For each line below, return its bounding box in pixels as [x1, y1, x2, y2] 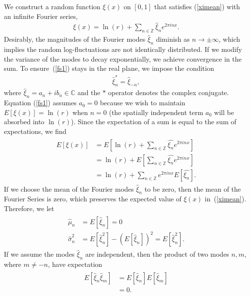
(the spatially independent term [109, 107, 203, 117]
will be [214, 107, 234, 117]
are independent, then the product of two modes [85, 249, 229, 259]
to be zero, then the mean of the [144, 183, 241, 194]
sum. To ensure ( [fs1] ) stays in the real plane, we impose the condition [4, 63, 214, 73]
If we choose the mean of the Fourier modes [4, 183, 134, 194]
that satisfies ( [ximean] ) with [154, 1, 240, 11]
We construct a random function [4, 1, 100, 11]
